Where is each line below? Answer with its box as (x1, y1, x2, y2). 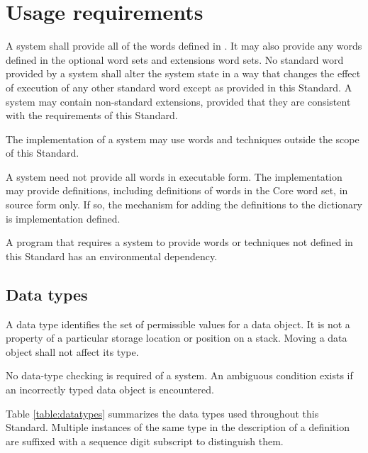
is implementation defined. (6, 211, 121, 225)
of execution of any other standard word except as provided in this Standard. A (6, 79, 352, 94)
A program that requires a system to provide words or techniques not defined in (6, 235, 353, 250)
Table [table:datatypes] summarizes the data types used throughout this (6, 406, 319, 420)
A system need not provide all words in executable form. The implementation (6, 169, 342, 184)
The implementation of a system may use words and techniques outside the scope (6, 131, 359, 146)
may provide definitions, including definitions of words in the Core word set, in (6, 183, 348, 198)
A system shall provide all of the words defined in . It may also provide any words (6, 38, 362, 53)
